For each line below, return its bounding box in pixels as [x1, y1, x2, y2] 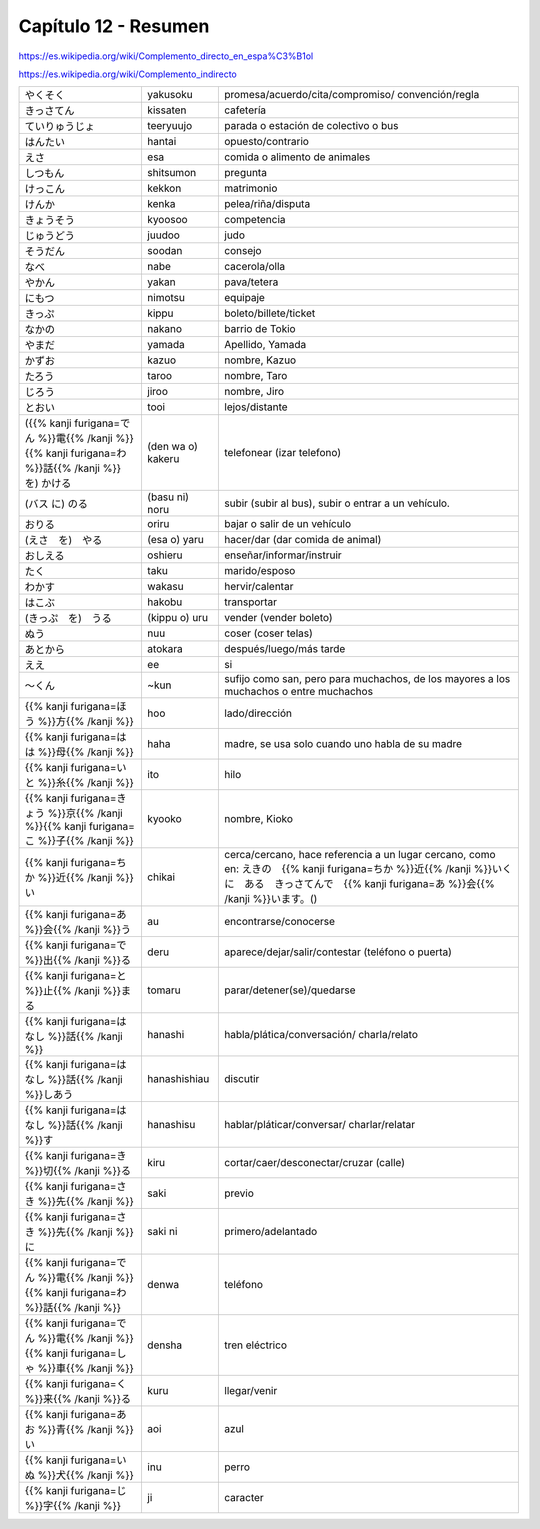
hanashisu [146, 1118, 196, 1132]
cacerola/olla [224, 260, 286, 274]
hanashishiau [146, 1072, 210, 1086]
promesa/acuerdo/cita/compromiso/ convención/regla [224, 88, 480, 102]
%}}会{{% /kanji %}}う [24, 923, 132, 937]
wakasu [146, 580, 184, 594]
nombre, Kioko [224, 812, 294, 826]
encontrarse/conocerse [224, 915, 335, 929]
